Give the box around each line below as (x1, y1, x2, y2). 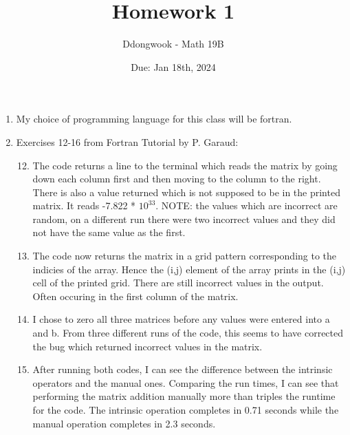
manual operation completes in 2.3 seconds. (32, 416, 216, 430)
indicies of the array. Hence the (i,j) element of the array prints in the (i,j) (32, 262, 346, 276)
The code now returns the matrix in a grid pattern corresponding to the (32, 248, 337, 263)
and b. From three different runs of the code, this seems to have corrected (32, 326, 344, 340)
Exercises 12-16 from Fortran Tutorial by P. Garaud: (16, 134, 239, 149)
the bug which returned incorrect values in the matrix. (32, 339, 263, 353)
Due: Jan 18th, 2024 (131, 59, 216, 74)
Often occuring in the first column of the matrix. (32, 288, 239, 303)
